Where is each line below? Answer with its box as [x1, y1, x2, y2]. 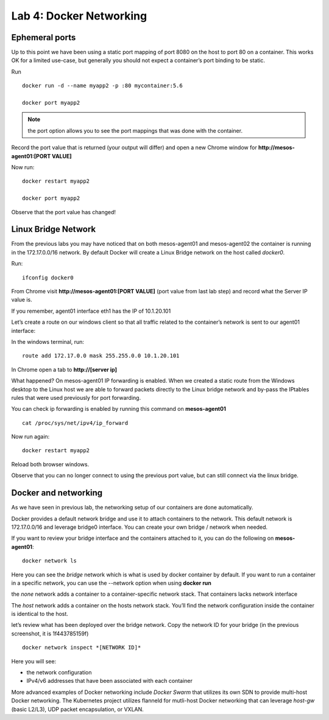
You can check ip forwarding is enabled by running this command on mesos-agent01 [11, 405, 227, 413]
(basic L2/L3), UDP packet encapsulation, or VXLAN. [11, 705, 144, 713]
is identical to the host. [11, 610, 68, 618]
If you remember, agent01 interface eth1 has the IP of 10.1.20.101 [11, 307, 171, 315]
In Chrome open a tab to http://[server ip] [11, 366, 117, 373]
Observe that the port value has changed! [11, 208, 116, 215]
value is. [11, 296, 33, 304]
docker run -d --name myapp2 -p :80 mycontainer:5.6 [22, 82, 183, 89]
